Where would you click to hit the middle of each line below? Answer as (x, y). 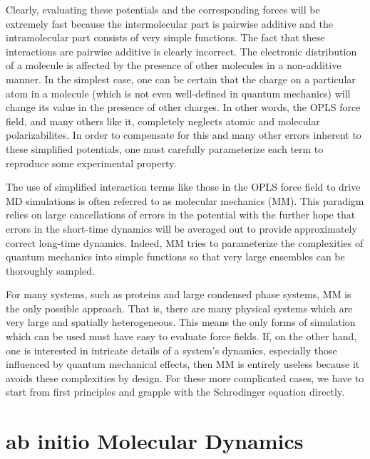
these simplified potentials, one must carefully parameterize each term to (165, 148)
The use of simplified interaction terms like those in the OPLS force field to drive (183, 187)
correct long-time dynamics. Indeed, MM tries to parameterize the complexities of (185, 242)
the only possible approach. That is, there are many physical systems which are (179, 308)
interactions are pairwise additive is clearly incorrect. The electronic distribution (181, 51)
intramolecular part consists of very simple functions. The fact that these (165, 37)
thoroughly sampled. (50, 270)
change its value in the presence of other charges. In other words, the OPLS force (183, 107)
